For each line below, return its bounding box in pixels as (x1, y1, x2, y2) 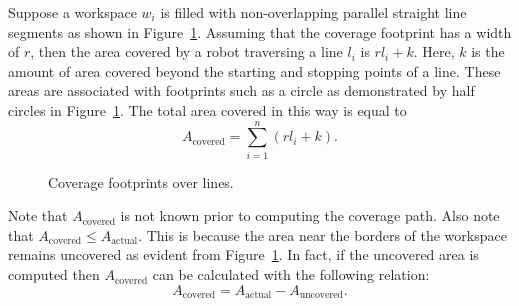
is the (471, 41, 505, 62)
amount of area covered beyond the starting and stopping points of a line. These (8, 60, 501, 81)
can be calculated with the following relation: (152, 264, 430, 285)
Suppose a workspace (8, 2, 137, 22)
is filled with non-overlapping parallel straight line (160, 2, 467, 22)
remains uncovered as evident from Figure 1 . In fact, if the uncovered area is (8, 244, 479, 265)
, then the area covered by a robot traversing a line (30, 41, 343, 62)
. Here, (413, 41, 455, 62)
